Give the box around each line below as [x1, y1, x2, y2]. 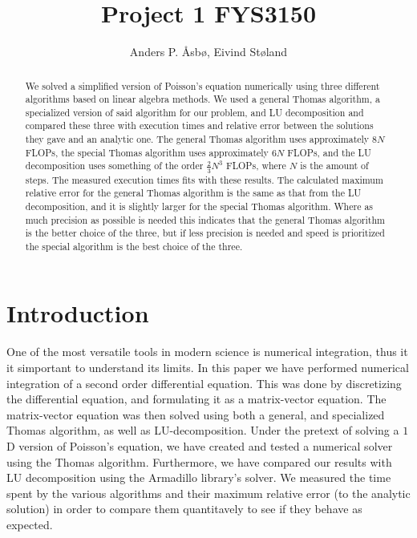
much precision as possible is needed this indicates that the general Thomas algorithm [25, 212, 385, 226]
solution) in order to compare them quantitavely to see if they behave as [6, 500, 362, 517]
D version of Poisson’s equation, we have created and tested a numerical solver [6, 437, 393, 454]
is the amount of [300, 159, 369, 172]
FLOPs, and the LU [287, 145, 371, 159]
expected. [6, 516, 53, 532]
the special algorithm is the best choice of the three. [25, 239, 243, 253]
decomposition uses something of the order [25, 159, 204, 172]
